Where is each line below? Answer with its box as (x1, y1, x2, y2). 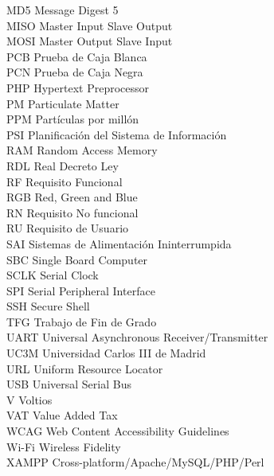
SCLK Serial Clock (6, 267, 99, 283)
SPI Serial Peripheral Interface (6, 282, 155, 298)
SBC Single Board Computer (6, 251, 148, 267)
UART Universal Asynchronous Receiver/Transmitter (6, 329, 268, 345)
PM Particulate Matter (6, 95, 119, 111)
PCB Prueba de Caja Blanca (6, 48, 147, 64)
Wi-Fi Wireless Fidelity (6, 438, 121, 455)
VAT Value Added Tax (6, 407, 118, 423)
